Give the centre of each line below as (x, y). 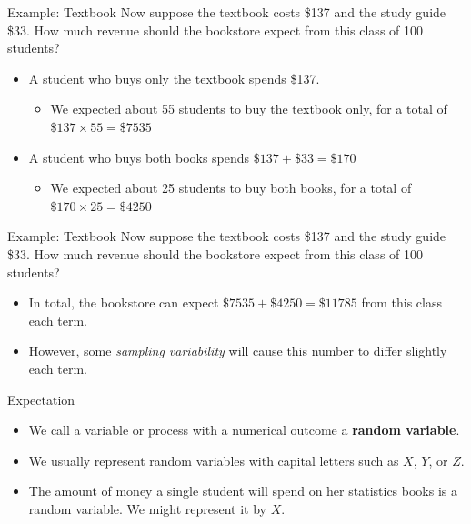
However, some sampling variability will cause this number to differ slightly (238, 351)
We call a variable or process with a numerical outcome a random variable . (244, 430)
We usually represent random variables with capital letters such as (214, 460)
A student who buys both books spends (139, 157)
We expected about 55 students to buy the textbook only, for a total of (249, 109)
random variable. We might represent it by (147, 508)
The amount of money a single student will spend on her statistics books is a (243, 491)
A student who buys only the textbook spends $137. (174, 78)
